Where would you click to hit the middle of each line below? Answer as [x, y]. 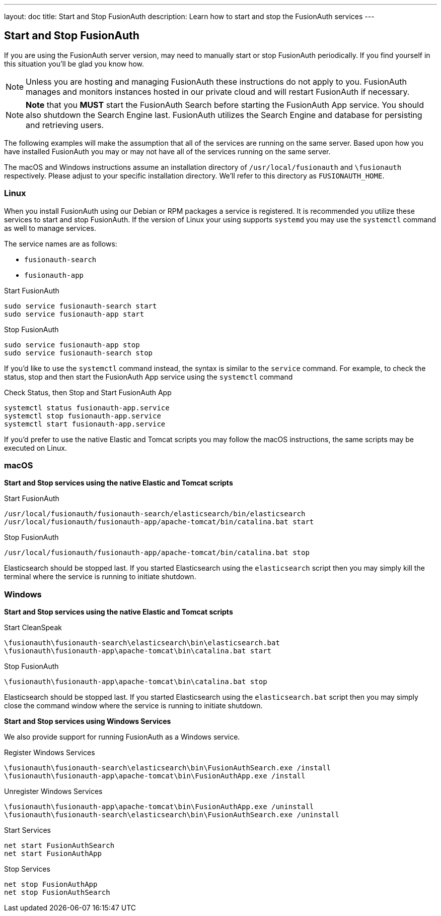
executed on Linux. [35, 448]
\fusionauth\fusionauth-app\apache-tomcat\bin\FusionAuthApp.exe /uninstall [159, 807]
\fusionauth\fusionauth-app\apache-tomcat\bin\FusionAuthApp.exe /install [155, 776]
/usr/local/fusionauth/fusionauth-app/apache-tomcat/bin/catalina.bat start [159, 522]
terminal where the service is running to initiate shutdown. [100, 577]
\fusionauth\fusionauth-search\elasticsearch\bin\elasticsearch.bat [142, 643]
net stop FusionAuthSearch [57, 893]
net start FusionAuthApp [53, 854]
